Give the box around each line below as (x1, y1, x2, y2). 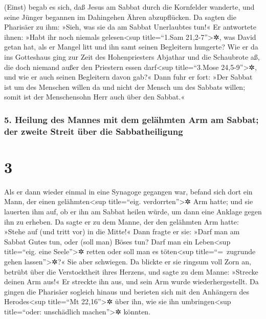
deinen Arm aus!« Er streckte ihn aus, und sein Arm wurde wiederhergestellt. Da (4, 276, 259, 287)
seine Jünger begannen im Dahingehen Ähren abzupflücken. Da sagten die (4, 11, 236, 22)
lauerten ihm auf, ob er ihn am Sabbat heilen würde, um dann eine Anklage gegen (4, 206, 262, 217)
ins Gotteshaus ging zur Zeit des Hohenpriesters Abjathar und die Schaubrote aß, (4, 51, 260, 62)
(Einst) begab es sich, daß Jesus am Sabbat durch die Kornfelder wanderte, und (4, 2, 255, 12)
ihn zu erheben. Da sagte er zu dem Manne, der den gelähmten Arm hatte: (4, 216, 239, 227)
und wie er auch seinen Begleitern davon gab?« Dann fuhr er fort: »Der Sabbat (4, 71, 253, 82)
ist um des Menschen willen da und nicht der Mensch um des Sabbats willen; (4, 81, 246, 92)
